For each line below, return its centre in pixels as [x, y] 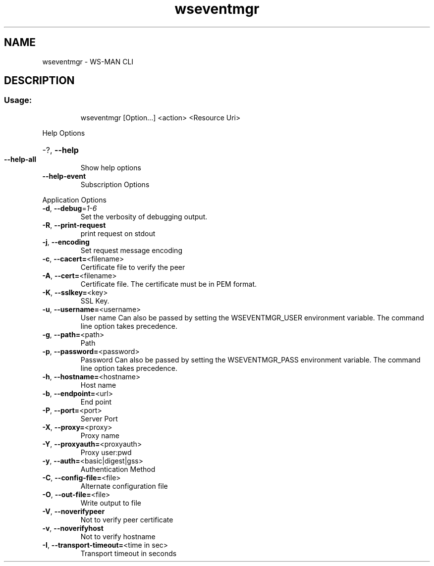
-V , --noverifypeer [74, 511]
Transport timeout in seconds [129, 553]
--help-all [20, 159]
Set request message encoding [131, 250]
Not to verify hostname [118, 536]
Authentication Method [118, 469]
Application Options [74, 200]
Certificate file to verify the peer [133, 267]
